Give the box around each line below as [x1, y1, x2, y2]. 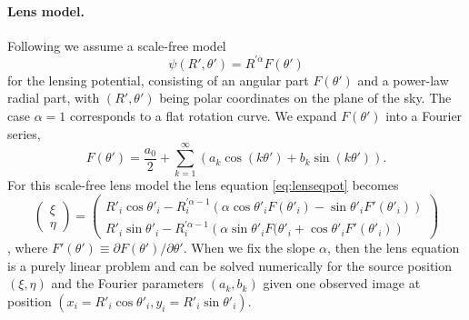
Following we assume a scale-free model [7, 35, 226, 55]
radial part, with [7, 88, 100, 107]
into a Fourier [385, 106, 463, 125]
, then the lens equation [327, 238, 460, 257]
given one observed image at [263, 274, 421, 293]
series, [7, 124, 41, 143]
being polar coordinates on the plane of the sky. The [159, 88, 452, 107]
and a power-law [357, 70, 449, 89]
